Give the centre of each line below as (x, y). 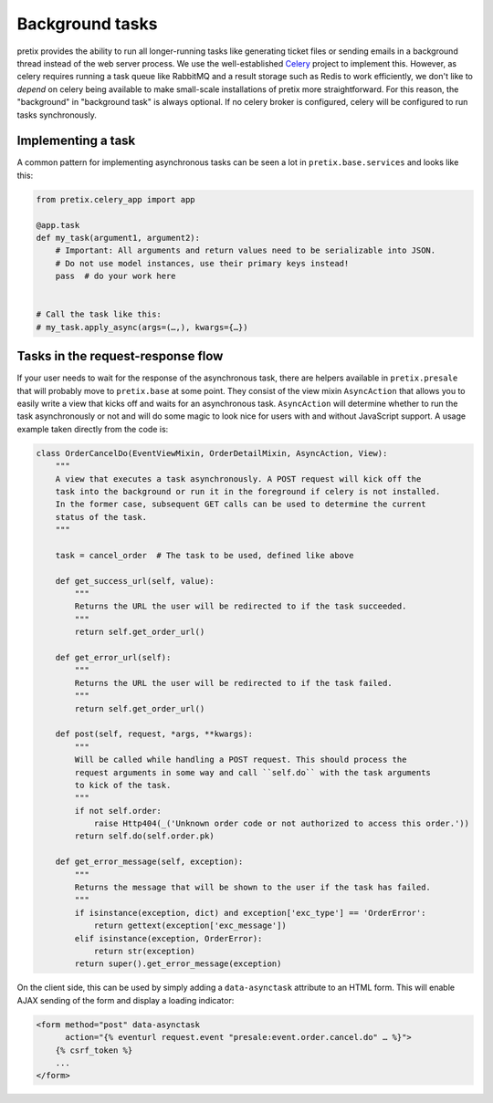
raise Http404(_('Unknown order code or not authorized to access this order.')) (282, 824)
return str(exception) (144, 951)
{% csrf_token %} (94, 1050)
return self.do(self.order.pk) (144, 836)
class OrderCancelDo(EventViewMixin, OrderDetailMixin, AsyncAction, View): (212, 453)
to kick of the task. (123, 785)
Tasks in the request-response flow (120, 356)
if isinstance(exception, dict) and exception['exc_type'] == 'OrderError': (250, 913)
